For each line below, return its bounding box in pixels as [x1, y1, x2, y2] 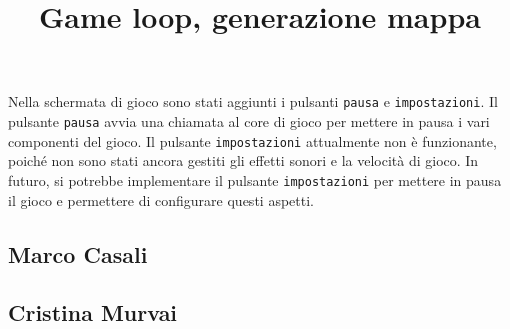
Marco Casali [8, 238, 148, 269]
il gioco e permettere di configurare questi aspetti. [8, 189, 314, 210]
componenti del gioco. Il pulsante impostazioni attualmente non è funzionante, [8, 130, 497, 151]
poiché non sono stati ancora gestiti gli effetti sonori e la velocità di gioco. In [8, 150, 479, 171]
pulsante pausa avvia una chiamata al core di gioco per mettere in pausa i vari [8, 111, 490, 132]
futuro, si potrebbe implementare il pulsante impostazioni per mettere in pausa [8, 169, 502, 190]
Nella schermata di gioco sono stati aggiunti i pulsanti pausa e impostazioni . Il [8, 91, 498, 112]
